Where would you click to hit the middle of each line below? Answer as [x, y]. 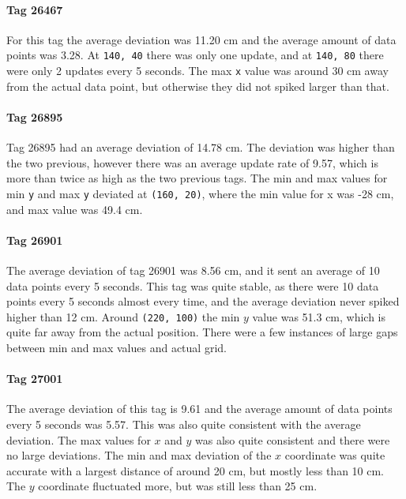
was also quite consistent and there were [293, 439]
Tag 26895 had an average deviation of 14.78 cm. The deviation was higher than [201, 147]
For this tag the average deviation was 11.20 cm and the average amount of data [201, 39]
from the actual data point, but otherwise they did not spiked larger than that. [198, 86]
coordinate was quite [335, 455]
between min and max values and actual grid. [117, 347]
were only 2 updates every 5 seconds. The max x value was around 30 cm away [197, 71]
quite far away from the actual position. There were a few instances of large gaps [202, 332]
